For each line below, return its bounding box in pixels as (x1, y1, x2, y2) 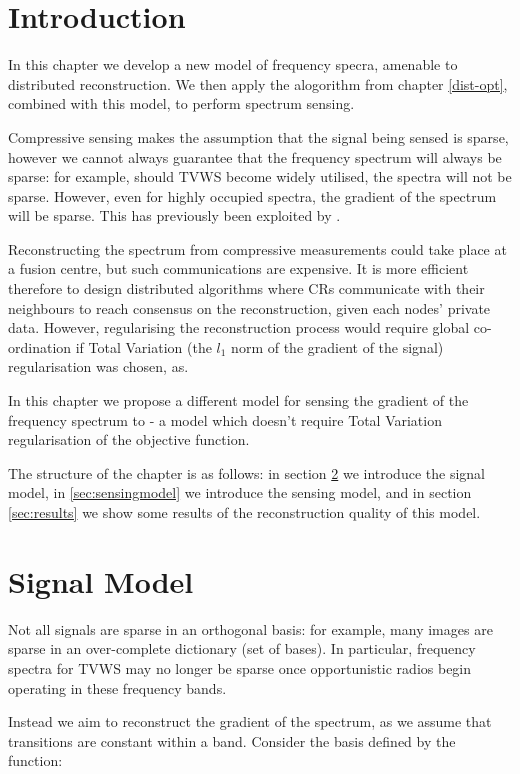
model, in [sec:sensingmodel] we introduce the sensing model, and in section (8, 482, 472, 503)
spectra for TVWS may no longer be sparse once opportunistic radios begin (8, 657, 472, 678)
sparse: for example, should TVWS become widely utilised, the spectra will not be (8, 166, 512, 187)
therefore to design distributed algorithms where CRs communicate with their (8, 278, 485, 299)
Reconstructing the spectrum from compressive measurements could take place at (8, 238, 507, 259)
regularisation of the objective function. (8, 429, 250, 450)
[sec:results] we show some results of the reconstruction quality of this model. (8, 502, 481, 522)
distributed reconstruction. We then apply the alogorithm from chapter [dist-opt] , (8, 73, 508, 94)
